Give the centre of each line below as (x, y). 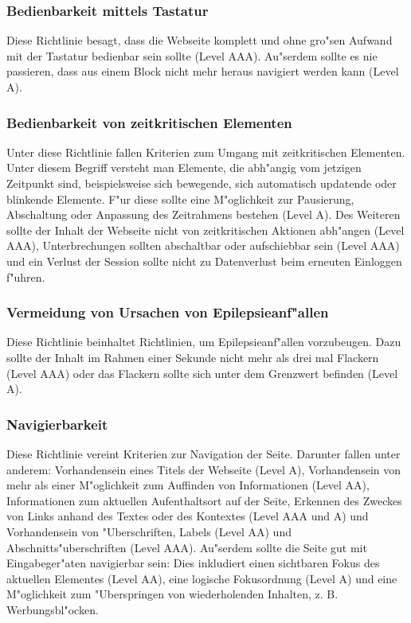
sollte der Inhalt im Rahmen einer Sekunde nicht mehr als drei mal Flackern (193, 357)
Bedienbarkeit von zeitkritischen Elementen (149, 122)
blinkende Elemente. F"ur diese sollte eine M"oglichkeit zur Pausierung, (180, 199)
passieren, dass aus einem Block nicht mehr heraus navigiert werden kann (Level (203, 71)
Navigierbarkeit (57, 424)
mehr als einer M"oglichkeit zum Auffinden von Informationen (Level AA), (188, 485)
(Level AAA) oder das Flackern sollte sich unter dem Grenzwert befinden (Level (202, 373)
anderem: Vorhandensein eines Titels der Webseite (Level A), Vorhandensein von (204, 469)
